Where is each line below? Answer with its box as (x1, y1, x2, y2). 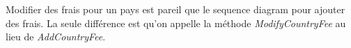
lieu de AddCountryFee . (6, 29, 106, 44)
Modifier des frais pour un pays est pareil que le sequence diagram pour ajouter (6, 2, 345, 16)
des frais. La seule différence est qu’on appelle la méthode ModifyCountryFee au (6, 15, 346, 30)
